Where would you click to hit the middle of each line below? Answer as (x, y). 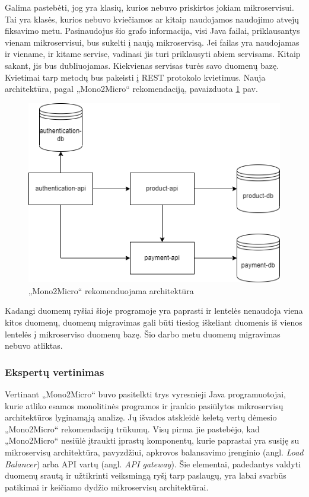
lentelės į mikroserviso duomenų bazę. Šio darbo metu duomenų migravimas (143, 334)
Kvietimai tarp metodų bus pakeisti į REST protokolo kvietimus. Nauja (135, 77)
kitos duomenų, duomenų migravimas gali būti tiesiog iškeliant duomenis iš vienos (154, 322)
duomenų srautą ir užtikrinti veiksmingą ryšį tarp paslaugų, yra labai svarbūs (146, 475)
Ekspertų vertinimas (55, 372)
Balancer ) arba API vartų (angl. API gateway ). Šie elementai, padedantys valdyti (153, 463)
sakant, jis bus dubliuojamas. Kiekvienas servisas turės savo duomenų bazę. (142, 65)
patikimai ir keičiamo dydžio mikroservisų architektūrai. (107, 487)
